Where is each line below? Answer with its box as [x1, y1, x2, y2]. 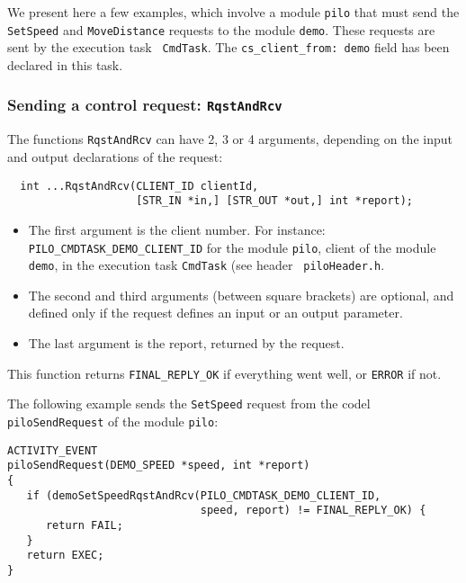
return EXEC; [26, 549, 104, 562]
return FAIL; [45, 518, 123, 532]
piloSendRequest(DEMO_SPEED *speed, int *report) [7, 459, 310, 472]
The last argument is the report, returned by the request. [28, 334, 345, 353]
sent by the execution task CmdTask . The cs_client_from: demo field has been [7, 38, 450, 57]
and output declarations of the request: [7, 148, 223, 166]
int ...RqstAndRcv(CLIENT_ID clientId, [20, 179, 259, 193]
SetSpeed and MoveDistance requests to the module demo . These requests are [7, 20, 435, 39]
